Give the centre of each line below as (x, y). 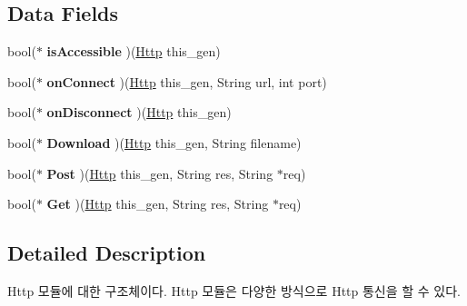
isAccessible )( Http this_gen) (134, 51)
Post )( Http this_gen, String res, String (160, 173)
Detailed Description (107, 253)
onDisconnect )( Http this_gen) (139, 112)
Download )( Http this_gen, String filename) (174, 142)
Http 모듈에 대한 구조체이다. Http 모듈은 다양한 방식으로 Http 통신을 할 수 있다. (234, 290)
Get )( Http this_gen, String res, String (158, 204)
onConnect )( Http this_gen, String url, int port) (187, 81)
